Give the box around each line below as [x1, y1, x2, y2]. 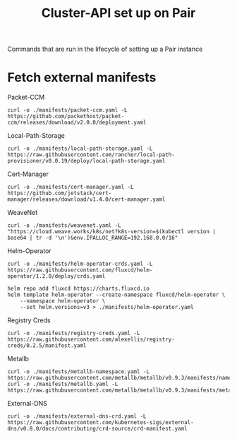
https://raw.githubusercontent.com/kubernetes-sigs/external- [7, 419, 194, 426]
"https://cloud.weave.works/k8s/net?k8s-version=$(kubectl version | [7, 228, 217, 235]
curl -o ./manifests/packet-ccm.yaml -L [7, 107, 128, 114]
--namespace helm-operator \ [20, 298, 106, 305]
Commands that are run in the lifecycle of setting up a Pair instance [7, 45, 203, 54]
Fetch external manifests [7, 69, 157, 86]
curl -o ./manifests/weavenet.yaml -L [7, 222, 121, 229]
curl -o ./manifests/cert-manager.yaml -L [7, 184, 134, 191]
